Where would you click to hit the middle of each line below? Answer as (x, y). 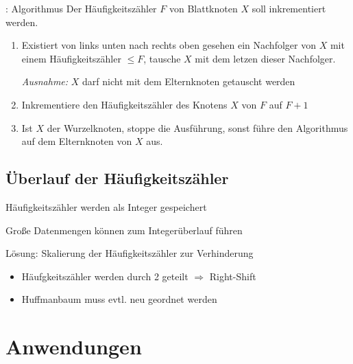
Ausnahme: (45, 81)
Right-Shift (233, 276)
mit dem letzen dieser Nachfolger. (265, 58)
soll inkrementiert (289, 8)
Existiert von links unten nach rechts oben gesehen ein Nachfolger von (169, 45)
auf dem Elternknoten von (77, 141)
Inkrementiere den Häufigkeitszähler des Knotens (124, 104)
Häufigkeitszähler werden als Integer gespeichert (106, 206)
